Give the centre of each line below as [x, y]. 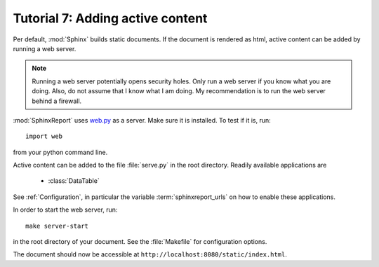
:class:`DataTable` [74, 181]
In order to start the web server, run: [65, 210]
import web [44, 136]
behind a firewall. [57, 101]
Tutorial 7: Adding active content [110, 18]
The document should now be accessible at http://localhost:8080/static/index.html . [150, 254]
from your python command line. [60, 152]
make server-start [57, 226]
